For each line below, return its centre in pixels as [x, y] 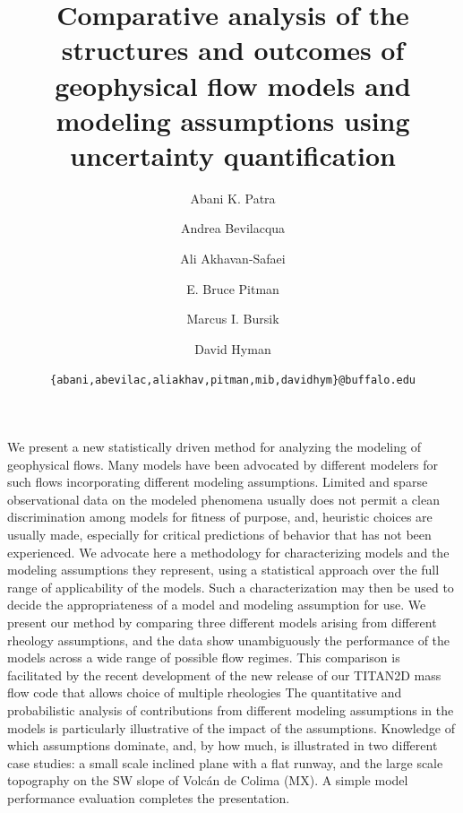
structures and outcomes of [233, 50]
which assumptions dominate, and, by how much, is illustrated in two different [223, 745]
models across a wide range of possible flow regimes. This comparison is [204, 657]
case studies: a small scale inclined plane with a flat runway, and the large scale [225, 762]
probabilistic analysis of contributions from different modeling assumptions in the [231, 710]
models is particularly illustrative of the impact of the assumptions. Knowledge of [231, 727]
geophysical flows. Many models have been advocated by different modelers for [223, 464]
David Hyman [233, 348]
